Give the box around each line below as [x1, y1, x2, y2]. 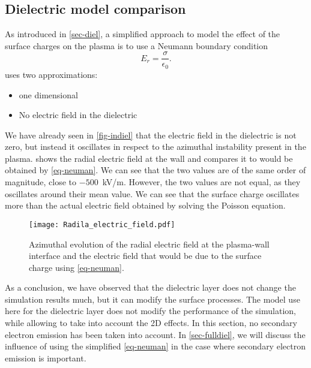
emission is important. [5, 351, 86, 364]
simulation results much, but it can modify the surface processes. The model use [5, 292, 300, 305]
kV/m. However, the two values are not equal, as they [102, 176, 301, 188]
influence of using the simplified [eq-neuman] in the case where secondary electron [5, 340, 306, 352]
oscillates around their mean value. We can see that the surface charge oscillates [5, 187, 300, 200]
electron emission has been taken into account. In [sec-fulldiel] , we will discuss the [5, 328, 306, 340]
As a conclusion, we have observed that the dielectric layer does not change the [5, 281, 296, 294]
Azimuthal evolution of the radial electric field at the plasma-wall [29, 237, 270, 250]
